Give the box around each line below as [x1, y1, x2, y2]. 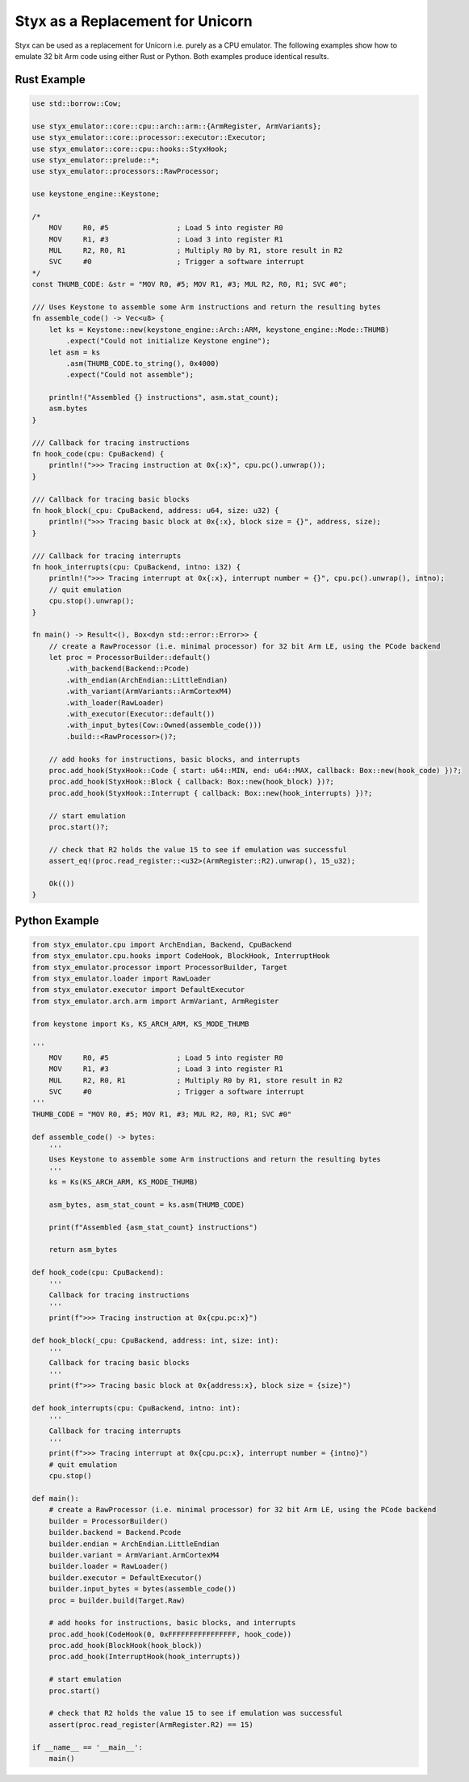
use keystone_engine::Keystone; [31, 190, 161, 199]
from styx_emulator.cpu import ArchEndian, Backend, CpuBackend [31, 939, 292, 949]
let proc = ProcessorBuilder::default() [48, 653, 211, 662]
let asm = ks [48, 347, 101, 357]
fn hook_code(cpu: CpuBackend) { [31, 449, 165, 459]
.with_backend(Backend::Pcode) [65, 664, 190, 674]
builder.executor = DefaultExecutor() [48, 1573, 203, 1582]
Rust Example [15, 73, 86, 86]
